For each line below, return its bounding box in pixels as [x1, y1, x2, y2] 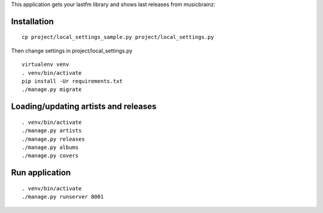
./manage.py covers [22, 153, 79, 159]
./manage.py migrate [22, 86, 82, 93]
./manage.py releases [22, 135, 85, 142]
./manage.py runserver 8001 [22, 193, 104, 200]
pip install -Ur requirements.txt [22, 78, 123, 84]
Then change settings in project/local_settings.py [11, 47, 133, 54]
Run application [11, 168, 71, 178]
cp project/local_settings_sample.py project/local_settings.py [22, 34, 215, 41]
